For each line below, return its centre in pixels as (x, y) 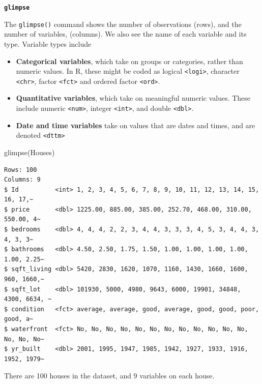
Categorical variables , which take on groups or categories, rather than (129, 61)
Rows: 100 (21, 170)
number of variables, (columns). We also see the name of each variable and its (125, 34)
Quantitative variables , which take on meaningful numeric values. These (133, 98)
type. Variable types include (48, 43)
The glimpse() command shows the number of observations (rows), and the (123, 24)
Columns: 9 (22, 180)
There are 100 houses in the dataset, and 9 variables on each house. (109, 376)
